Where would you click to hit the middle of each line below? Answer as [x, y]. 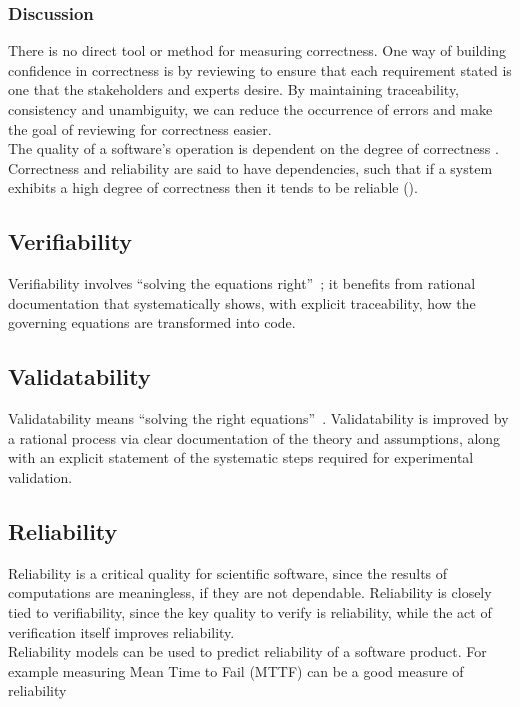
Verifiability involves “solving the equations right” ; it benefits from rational [242, 283]
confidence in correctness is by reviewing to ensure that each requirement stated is [260, 69]
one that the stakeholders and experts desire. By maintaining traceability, [234, 89]
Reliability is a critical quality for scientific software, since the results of [228, 572]
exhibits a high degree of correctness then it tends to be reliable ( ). [213, 187]
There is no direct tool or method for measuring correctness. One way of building [257, 50]
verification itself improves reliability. [121, 631]
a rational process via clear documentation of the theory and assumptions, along [254, 437]
